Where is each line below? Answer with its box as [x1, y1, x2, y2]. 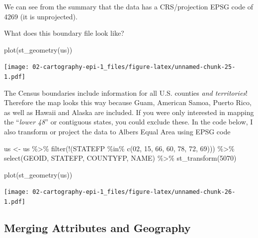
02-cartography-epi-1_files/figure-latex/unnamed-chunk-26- [32, 188, 236, 196]
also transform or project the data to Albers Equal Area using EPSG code [4, 126, 231, 137]
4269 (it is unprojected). [4, 11, 78, 21]
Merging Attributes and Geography [4, 220, 191, 236]
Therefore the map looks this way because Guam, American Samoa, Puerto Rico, [4, 97, 252, 108]
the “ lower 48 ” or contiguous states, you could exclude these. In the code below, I [4, 117, 253, 127]
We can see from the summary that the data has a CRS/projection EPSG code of [4, 1, 254, 11]
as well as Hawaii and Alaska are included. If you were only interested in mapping [4, 107, 254, 117]
